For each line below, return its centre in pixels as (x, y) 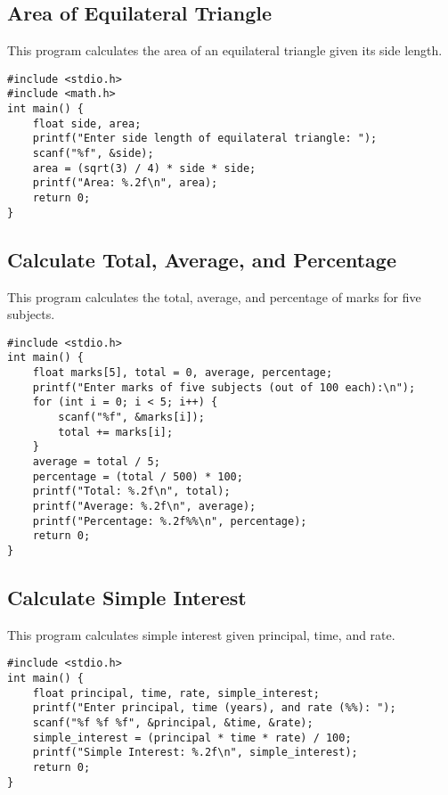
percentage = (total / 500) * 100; (138, 476)
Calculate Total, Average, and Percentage (202, 259)
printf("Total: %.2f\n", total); (131, 492)
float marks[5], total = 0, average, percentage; (183, 373)
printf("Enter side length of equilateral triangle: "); (205, 139)
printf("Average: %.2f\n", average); (144, 506)
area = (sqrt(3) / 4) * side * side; (144, 168)
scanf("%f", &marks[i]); (131, 418)
